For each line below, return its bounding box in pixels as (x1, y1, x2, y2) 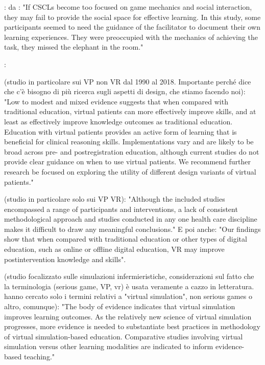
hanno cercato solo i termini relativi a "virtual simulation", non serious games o (4, 291, 252, 302)
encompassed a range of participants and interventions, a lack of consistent (4, 203, 238, 214)
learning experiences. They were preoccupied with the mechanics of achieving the (4, 31, 258, 42)
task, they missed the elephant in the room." (4, 41, 143, 52)
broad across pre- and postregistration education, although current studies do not (4, 146, 259, 157)
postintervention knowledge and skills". (4, 253, 126, 264)
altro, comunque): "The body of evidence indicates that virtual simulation (4, 301, 235, 312)
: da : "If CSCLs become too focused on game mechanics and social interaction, (4, 2, 252, 12)
